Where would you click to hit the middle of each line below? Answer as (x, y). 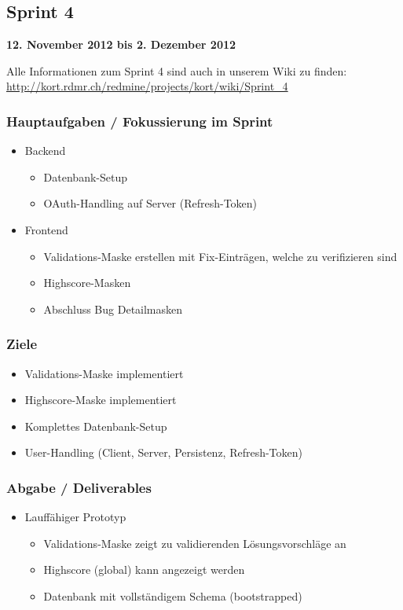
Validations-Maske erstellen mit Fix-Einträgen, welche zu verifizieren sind (220, 256)
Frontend (46, 229)
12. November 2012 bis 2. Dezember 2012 (121, 44)
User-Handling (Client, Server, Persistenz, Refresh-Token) (164, 452)
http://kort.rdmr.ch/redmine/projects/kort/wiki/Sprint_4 (147, 86)
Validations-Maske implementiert (104, 373)
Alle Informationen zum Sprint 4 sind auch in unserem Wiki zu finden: (177, 70)
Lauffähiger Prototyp (75, 517)
